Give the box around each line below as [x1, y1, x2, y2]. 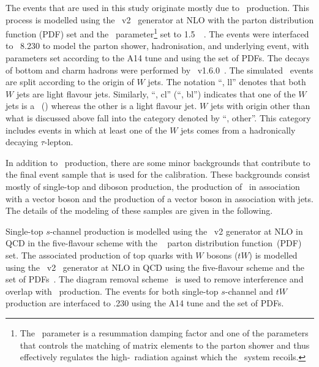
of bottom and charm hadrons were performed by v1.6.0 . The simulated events [6, 63, 313, 76]
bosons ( [206, 248, 238, 261]
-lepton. [44, 135, 73, 148]
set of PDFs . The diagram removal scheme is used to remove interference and [6, 273, 304, 286]
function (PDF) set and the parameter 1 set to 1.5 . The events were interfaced [6, 26, 309, 40]
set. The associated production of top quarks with [6, 248, 193, 261]
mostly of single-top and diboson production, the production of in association [6, 180, 300, 192]
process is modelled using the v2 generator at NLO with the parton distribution [6, 13, 314, 26]
